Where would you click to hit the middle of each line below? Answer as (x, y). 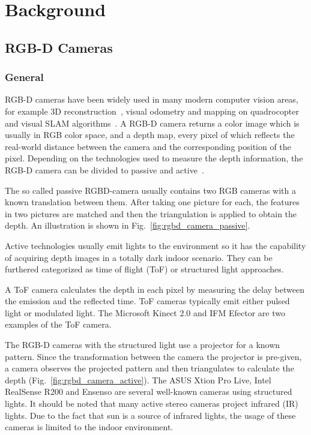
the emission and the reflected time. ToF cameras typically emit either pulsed (147, 301)
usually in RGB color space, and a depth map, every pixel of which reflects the (150, 135)
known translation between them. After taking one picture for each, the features (152, 202)
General (24, 77)
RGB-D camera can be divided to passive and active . (104, 169)
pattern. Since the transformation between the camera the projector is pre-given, (153, 356)
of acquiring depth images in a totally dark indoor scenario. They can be (139, 257)
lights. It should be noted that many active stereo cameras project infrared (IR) (152, 403)
